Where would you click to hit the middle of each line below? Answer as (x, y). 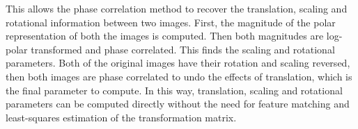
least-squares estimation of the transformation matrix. (121, 117)
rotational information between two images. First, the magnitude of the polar (171, 22)
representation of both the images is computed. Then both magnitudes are (165, 36)
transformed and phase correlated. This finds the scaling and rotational (183, 49)
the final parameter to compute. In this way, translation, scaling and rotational (174, 90)
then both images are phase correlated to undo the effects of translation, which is (179, 76)
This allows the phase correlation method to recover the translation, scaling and (177, 8)
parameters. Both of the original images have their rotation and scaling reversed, (178, 63)
